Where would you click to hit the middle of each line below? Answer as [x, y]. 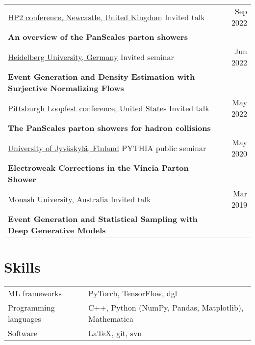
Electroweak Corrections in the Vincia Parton [98, 168]
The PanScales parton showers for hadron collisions [109, 128]
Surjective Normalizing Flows [66, 88]
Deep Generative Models [57, 230]
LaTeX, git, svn [115, 333]
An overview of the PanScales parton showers [98, 37]
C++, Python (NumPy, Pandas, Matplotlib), [166, 308]
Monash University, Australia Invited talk [79, 199]
